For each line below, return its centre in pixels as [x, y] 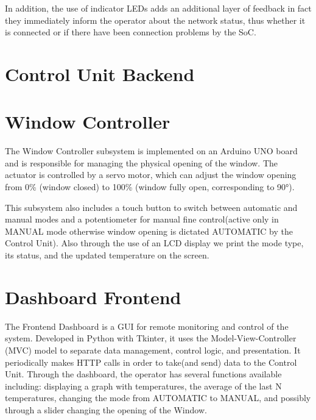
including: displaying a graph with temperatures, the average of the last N [143, 386]
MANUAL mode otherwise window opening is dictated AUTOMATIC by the [149, 231]
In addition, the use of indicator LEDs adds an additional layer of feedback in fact [158, 8]
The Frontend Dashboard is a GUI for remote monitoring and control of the [147, 326]
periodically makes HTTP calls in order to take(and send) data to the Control [151, 362]
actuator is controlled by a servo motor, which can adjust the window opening [151, 175]
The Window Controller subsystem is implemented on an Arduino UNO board [151, 151]
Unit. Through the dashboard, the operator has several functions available [143, 374]
